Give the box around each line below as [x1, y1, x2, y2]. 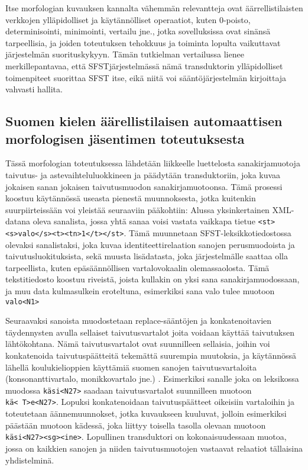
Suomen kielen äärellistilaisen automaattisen [5, 112, 283, 130]
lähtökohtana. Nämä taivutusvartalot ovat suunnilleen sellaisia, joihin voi [5, 337, 270, 350]
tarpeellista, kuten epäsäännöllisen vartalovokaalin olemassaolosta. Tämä [5, 261, 270, 273]
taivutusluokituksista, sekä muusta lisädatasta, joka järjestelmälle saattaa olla [5, 250, 288, 262]
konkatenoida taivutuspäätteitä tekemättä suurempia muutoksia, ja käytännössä [5, 349, 297, 362]
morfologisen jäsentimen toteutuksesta [5, 129, 245, 147]
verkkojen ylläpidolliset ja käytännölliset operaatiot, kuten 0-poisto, [5, 13, 251, 25]
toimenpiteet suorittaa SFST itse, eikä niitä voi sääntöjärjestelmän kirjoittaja [5, 71, 287, 83]
